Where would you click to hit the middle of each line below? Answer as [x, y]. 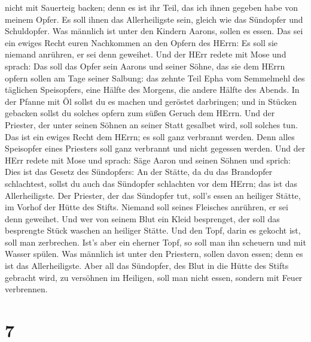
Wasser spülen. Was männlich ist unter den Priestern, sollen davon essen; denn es [154, 254]
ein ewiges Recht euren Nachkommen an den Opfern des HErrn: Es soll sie [141, 42]
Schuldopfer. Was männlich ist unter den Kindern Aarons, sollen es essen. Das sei [154, 31]
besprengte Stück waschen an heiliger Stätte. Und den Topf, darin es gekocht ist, [153, 230]
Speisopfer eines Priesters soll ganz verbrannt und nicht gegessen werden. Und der [155, 148]
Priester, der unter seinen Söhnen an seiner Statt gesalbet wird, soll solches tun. [151, 124]
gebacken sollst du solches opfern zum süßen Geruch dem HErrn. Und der [140, 113]
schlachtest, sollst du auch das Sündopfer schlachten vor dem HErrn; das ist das [151, 183]
